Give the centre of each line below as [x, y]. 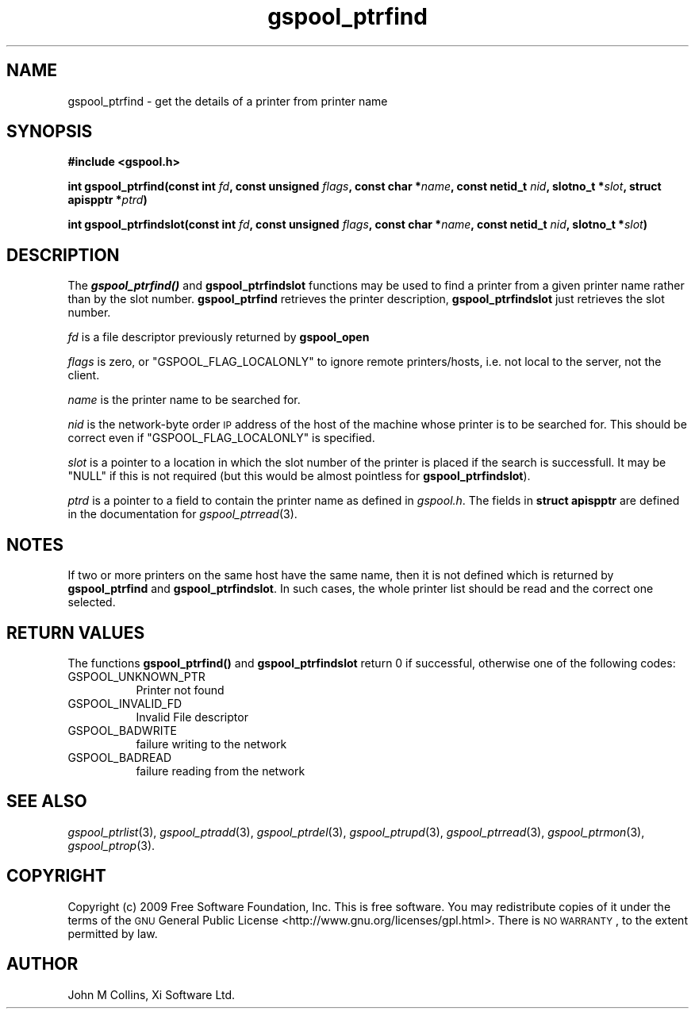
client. [84, 375]
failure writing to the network [211, 744]
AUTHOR [42, 964]
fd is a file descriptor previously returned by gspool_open [219, 337]
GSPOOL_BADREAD [120, 757]
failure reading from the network [221, 771]
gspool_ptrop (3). [111, 845]
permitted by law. [113, 933]
